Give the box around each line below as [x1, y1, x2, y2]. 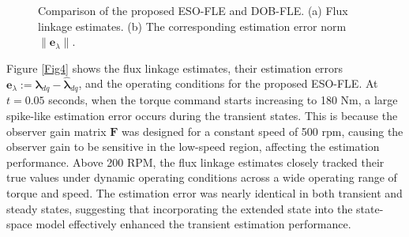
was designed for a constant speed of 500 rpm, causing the [122, 122, 403, 139]
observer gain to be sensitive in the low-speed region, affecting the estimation [6, 138, 380, 155]
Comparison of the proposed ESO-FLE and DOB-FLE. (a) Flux [38, 2, 348, 18]
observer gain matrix [6, 122, 107, 139]
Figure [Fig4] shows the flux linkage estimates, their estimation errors [6, 59, 343, 76]
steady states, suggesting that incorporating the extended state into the [6, 200, 353, 216]
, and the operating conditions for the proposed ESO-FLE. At [78, 75, 378, 92]
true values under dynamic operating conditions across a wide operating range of [6, 169, 397, 186]
